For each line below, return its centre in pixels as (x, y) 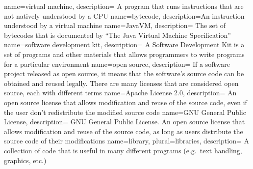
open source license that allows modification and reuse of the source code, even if (126, 102)
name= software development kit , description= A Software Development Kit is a (124, 44)
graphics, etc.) (25, 160)
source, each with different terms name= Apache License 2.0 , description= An (120, 93)
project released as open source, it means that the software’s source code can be (124, 73)
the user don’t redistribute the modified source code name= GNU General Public (125, 112)
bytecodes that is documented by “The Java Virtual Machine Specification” (117, 35)
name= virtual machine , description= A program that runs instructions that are (124, 6)
